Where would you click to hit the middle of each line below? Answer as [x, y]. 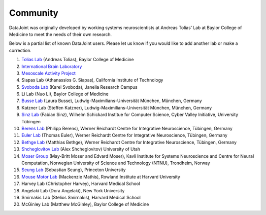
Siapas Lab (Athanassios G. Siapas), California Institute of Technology [92, 80]
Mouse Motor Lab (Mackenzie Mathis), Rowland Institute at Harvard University [101, 177]
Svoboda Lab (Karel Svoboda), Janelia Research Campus [80, 87]
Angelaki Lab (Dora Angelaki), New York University [73, 190]
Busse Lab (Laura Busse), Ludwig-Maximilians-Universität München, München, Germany [112, 101]
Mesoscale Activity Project [49, 73]
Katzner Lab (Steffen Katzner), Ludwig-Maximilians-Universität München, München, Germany [116, 107]
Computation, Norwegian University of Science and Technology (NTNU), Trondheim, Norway [116, 163]
